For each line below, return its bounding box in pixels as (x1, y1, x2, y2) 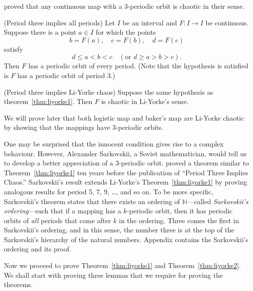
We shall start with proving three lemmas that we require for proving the (4, 270, 223, 280)
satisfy (4, 43, 23, 54)
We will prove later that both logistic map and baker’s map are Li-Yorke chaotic (4, 112, 244, 123)
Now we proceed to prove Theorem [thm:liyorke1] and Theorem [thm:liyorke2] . (4, 260, 241, 270)
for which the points (96, 27, 156, 37)
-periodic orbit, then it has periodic (127, 206, 233, 216)
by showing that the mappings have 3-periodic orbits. (4, 122, 163, 132)
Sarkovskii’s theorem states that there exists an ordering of (4, 196, 180, 206)
